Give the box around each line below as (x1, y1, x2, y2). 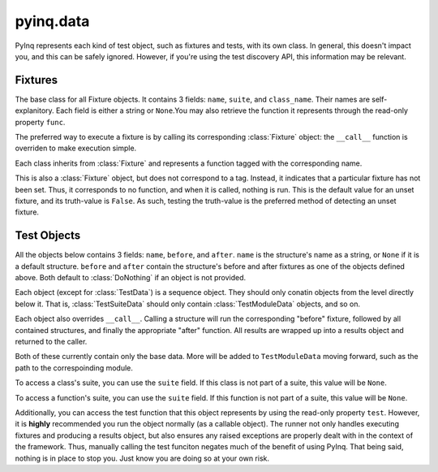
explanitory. (15, 106, 54, 115)
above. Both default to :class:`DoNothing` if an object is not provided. (15, 273, 247, 283)
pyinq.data (15, 12, 90, 30)
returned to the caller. (15, 337, 88, 346)
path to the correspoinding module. (15, 362, 134, 373)
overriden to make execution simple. (15, 143, 137, 154)
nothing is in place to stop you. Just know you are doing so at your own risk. (15, 453, 270, 463)
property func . (15, 117, 66, 127)
